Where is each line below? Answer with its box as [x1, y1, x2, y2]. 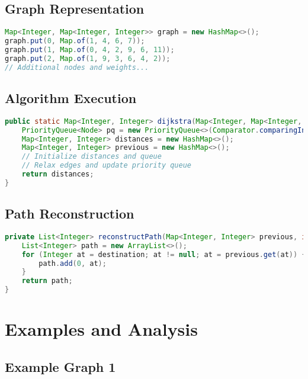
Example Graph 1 [5, 357, 116, 375]
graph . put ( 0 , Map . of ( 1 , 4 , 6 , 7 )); [5, 37, 145, 46]
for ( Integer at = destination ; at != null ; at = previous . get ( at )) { [21, 250, 306, 259]
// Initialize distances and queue [21, 152, 162, 161]
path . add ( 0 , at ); [38, 259, 107, 268]
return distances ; [21, 170, 94, 179]
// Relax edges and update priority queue [21, 161, 191, 170]
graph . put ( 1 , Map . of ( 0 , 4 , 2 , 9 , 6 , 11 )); [5, 45, 175, 54]
